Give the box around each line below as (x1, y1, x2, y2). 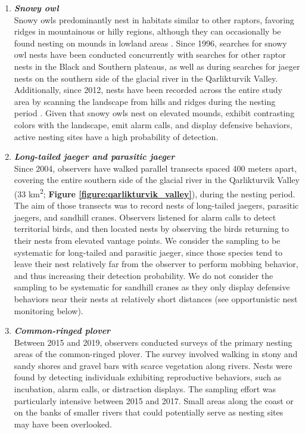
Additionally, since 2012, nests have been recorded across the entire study (14, 83, 282, 96)
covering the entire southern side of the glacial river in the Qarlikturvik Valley (14, 173, 300, 186)
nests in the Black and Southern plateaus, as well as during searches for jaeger (14, 60, 300, 72)
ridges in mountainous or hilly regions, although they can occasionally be (14, 25, 281, 38)
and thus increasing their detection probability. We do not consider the (14, 269, 273, 281)
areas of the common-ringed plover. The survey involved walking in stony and (14, 348, 298, 360)
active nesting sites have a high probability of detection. (14, 130, 219, 142)
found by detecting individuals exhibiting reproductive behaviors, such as (14, 371, 282, 383)
